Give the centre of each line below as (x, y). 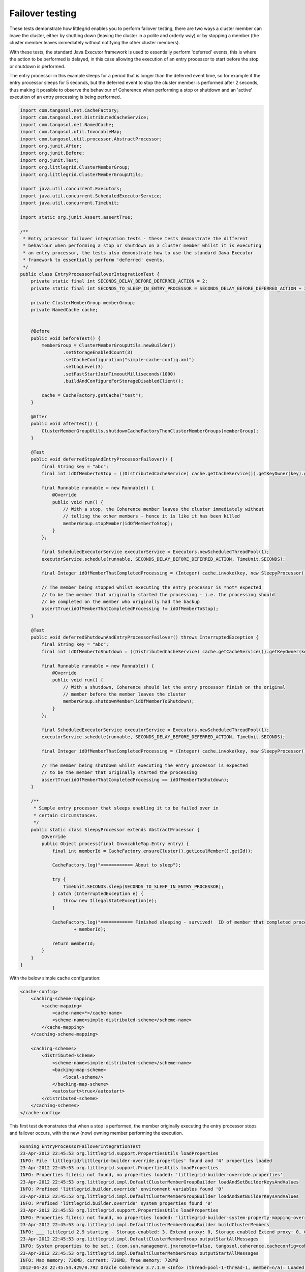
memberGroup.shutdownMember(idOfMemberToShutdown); (129, 701)
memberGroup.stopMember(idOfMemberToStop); (118, 523)
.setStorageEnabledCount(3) (98, 353)
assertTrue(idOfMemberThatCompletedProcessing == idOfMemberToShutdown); (135, 779)
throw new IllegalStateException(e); (110, 901)
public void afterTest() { (65, 424)
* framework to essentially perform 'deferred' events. (94, 260)
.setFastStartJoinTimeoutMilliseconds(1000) (119, 374)
